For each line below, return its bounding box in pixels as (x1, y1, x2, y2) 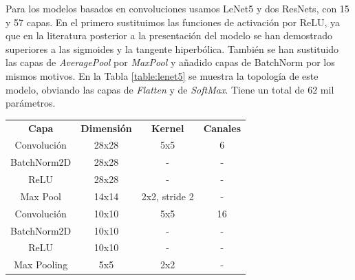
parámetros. (6, 96, 56, 110)
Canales (203, 120, 241, 135)
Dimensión (80, 120, 132, 135)
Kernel (151, 120, 184, 135)
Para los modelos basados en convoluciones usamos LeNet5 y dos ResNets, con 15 (6, 1, 349, 15)
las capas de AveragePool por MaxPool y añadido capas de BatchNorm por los (6, 55, 335, 69)
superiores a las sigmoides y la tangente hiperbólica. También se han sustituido (6, 41, 339, 56)
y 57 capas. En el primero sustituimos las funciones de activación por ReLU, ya (6, 14, 341, 29)
